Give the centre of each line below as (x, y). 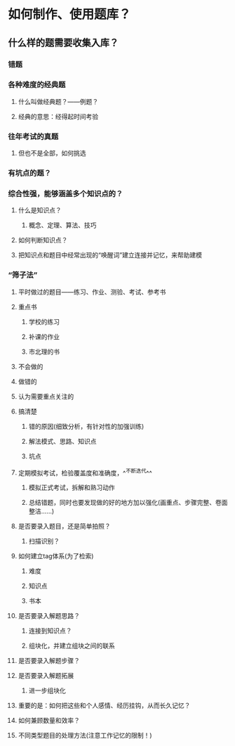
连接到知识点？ (50, 631)
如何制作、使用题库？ (70, 14)
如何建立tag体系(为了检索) (56, 556)
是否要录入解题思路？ (49, 616)
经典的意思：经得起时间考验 (58, 116)
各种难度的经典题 (37, 85)
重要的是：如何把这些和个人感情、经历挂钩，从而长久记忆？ (104, 706)
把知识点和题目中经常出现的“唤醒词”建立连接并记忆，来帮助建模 (110, 255)
